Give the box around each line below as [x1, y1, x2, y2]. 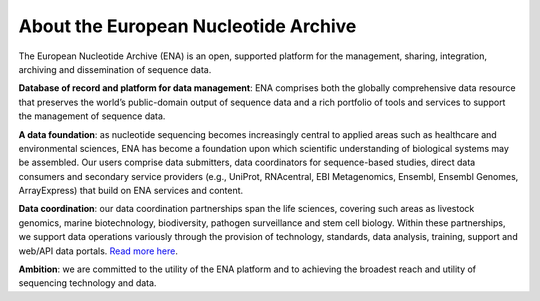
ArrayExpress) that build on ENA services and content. [18, 185, 244, 197]
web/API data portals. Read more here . [18, 245, 179, 257]
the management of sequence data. [18, 110, 166, 122]
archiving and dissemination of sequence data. [18, 63, 212, 75]
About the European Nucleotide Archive [18, 15, 357, 37]
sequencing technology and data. [18, 277, 157, 289]
